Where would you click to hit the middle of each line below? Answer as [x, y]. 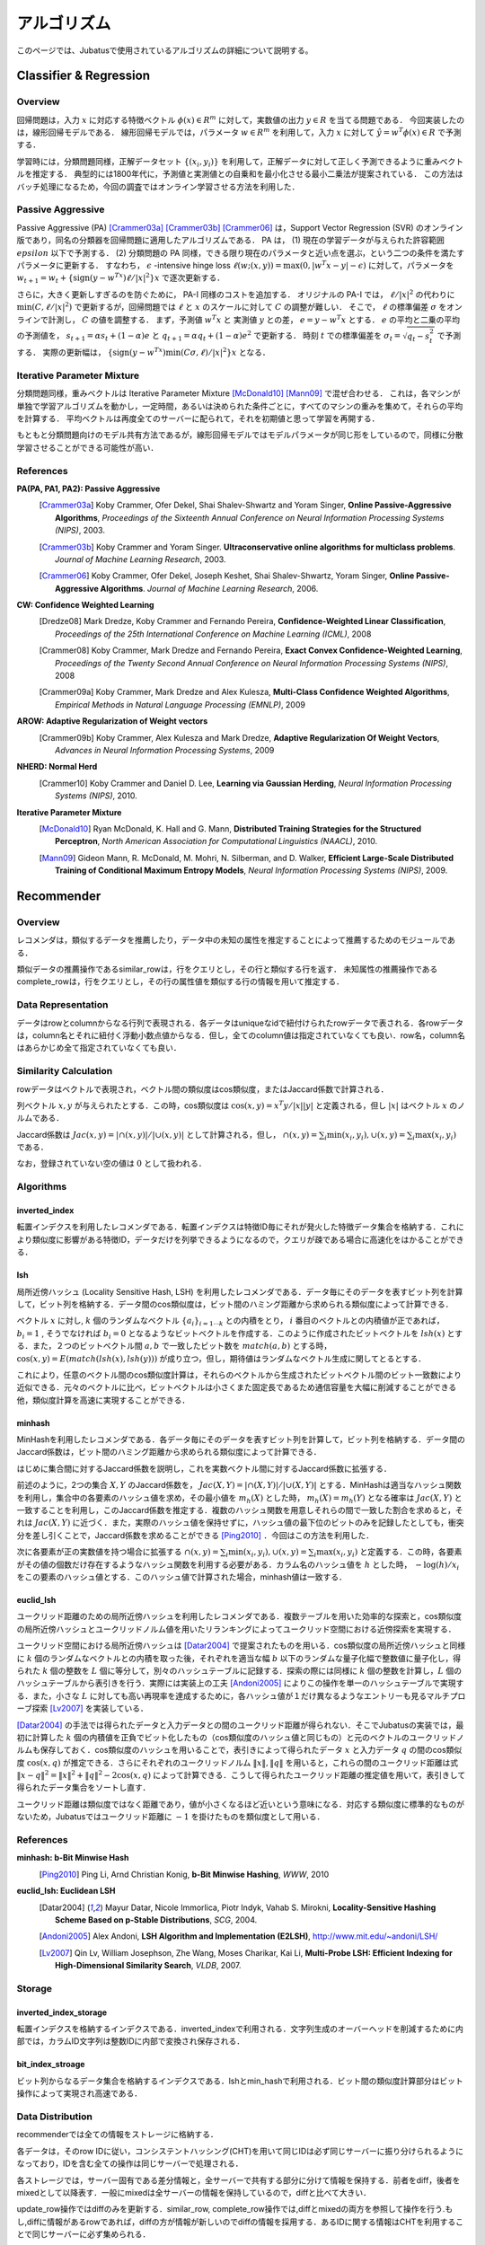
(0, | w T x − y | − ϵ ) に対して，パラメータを [377, 264]
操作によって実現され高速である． [79, 2093]
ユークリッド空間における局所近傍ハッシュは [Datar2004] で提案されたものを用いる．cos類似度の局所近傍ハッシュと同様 [241, 1646]
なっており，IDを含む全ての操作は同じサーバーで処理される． [130, 2163]
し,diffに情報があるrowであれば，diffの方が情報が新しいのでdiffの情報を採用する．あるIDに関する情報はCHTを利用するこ [240, 2222]
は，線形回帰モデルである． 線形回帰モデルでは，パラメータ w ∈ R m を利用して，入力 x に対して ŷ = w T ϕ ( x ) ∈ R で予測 [239, 132]
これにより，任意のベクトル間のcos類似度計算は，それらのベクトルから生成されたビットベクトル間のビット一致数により [239, 1375]
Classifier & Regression [83, 76]
